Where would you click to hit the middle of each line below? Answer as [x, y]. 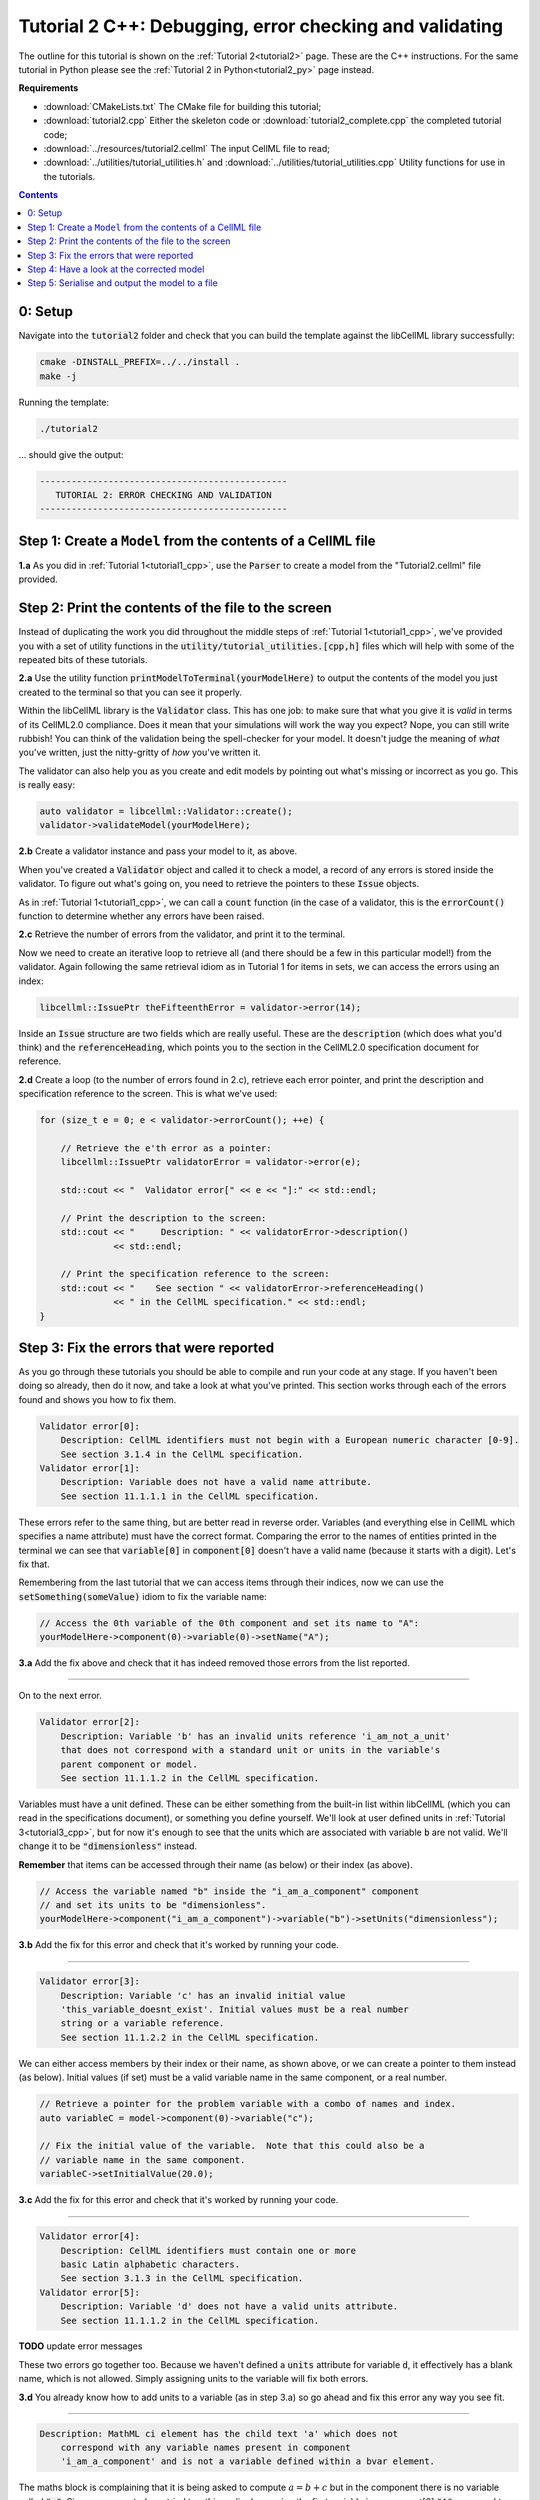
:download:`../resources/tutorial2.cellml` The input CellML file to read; [186, 148]
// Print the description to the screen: [163, 1218]
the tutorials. [69, 176]
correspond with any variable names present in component [205, 2448]
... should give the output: [71, 454]
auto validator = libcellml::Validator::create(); [166, 811]
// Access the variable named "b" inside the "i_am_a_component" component [229, 1891]
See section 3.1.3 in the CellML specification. [182, 2278]
